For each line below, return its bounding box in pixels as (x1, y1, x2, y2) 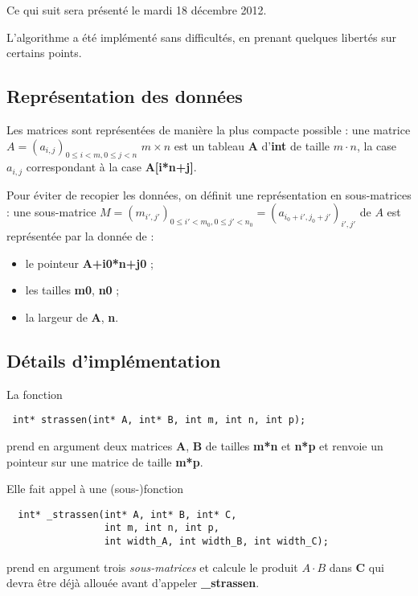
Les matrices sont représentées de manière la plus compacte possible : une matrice (6, 121, 411, 138)
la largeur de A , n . (25, 309, 119, 325)
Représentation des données (6, 84, 243, 109)
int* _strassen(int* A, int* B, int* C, (18, 508, 237, 520)
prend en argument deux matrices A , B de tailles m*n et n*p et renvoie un (6, 438, 383, 454)
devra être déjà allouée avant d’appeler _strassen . (6, 574, 260, 591)
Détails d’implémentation (6, 347, 221, 372)
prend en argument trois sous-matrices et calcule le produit (6, 558, 298, 575)
